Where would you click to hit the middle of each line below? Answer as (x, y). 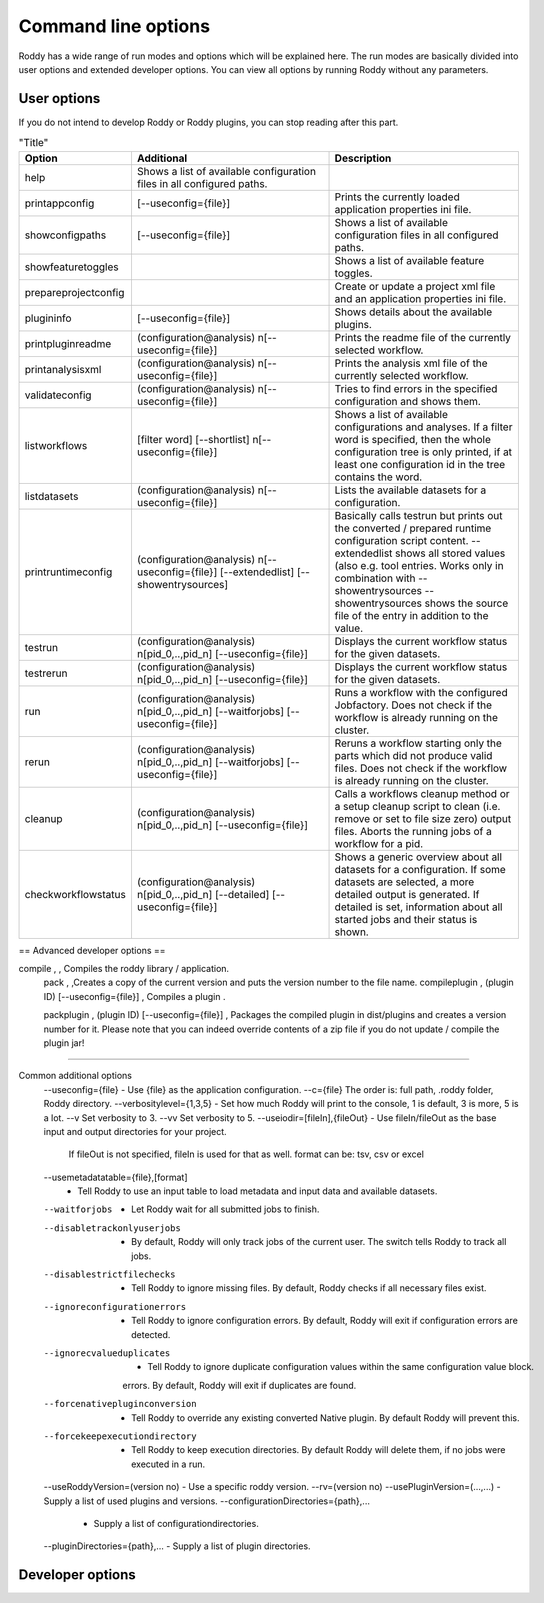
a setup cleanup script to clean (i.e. (417, 806)
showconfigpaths (65, 235)
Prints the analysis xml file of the (411, 363)
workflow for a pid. (379, 843)
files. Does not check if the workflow (421, 768)
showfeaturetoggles (71, 267)
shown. (351, 932)
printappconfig (59, 203)
